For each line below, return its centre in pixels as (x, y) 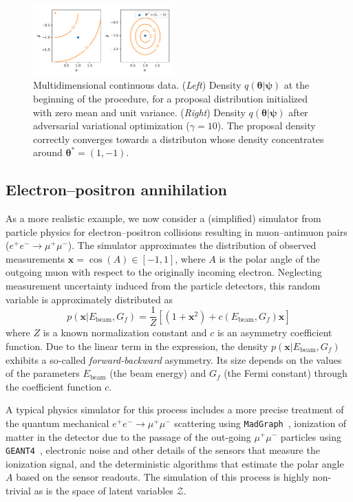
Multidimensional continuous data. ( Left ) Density (137, 85)
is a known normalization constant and (125, 332)
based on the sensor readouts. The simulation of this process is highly (163, 477)
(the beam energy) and (158, 373)
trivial (19, 490)
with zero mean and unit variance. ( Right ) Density (139, 112)
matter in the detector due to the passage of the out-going (128, 436)
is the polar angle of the (269, 258)
